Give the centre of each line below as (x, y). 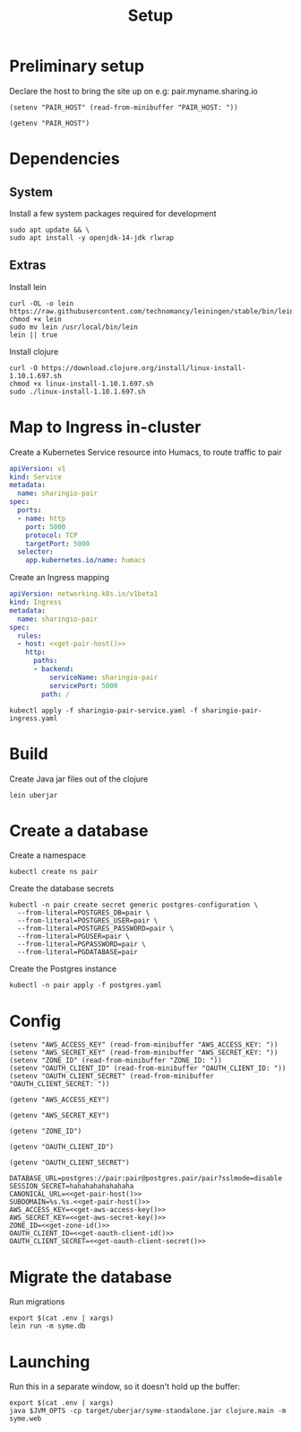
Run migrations (37, 1302)
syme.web (26, 1419)
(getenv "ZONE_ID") (46, 1131)
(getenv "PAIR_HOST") (50, 123)
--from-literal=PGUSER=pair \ (73, 937)
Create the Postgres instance (63, 969)
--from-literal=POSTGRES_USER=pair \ (88, 921)
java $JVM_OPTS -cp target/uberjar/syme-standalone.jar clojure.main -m (148, 1411)
